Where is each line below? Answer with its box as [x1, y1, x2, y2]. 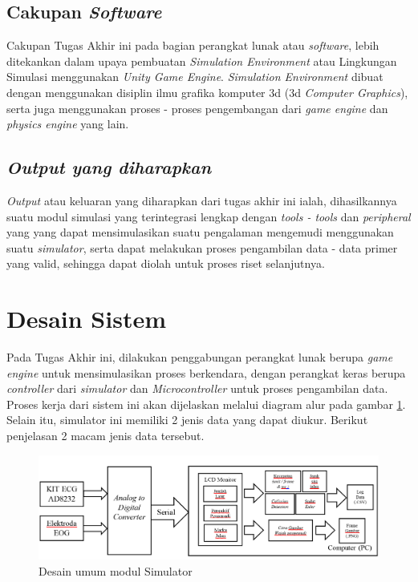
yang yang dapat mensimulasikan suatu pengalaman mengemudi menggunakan [6, 224, 394, 240]
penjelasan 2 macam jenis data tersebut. [6, 427, 205, 444]
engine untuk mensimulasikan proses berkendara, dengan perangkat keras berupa [6, 364, 406, 381]
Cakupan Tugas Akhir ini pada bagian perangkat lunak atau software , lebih [6, 37, 379, 54]
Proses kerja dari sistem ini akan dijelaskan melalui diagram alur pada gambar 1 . [6, 395, 406, 412]
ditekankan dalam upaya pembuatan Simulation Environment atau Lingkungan [6, 52, 397, 69]
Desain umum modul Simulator [39, 562, 193, 579]
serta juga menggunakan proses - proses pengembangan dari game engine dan [6, 99, 388, 116]
